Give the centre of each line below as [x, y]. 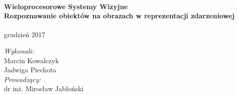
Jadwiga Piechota [30, 70]
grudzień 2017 [25, 34]
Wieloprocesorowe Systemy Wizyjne [66, 6]
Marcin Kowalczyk [31, 60]
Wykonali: [19, 50]
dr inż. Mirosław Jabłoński [44, 88]
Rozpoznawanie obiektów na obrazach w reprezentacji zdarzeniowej [119, 16]
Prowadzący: [22, 79]
